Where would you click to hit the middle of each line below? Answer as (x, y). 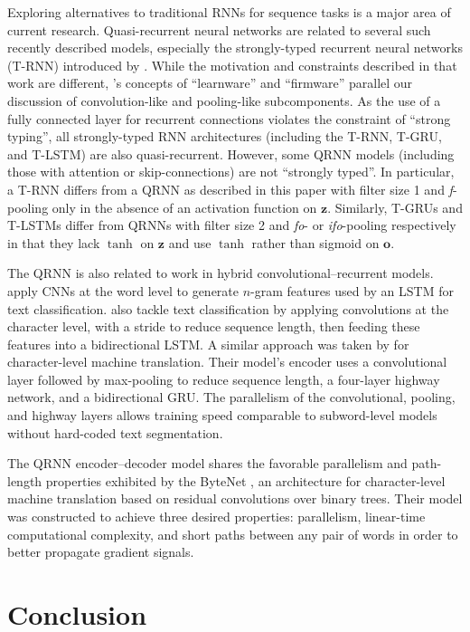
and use (190, 242)
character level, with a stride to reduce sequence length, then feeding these (214, 326)
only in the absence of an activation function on (184, 207)
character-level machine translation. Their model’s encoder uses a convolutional (227, 362)
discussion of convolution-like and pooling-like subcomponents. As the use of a (224, 100)
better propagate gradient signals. (101, 552)
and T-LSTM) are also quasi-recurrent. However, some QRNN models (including (231, 153)
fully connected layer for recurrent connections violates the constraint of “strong (229, 118)
